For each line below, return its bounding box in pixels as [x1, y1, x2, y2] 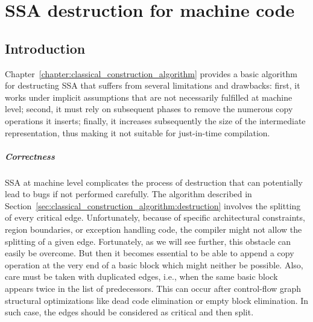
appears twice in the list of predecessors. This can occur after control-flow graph [5, 282, 302, 295]
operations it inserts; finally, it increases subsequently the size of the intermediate [5, 114, 306, 127]
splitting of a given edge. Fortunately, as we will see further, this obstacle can [5, 235, 291, 247]
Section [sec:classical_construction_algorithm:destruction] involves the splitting [5, 199, 301, 212]
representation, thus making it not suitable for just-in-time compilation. [5, 126, 270, 139]
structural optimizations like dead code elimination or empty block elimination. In [5, 294, 309, 306]
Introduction [5, 39, 86, 57]
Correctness [5, 150, 55, 162]
